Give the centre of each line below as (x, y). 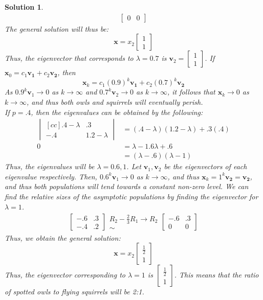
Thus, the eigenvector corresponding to (65, 275)
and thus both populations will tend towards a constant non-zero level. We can (127, 186)
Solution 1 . (24, 7)
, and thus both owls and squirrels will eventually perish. (115, 101)
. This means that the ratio (216, 275)
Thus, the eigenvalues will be (50, 166)
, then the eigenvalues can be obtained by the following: (117, 112)
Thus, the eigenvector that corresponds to (69, 58)
